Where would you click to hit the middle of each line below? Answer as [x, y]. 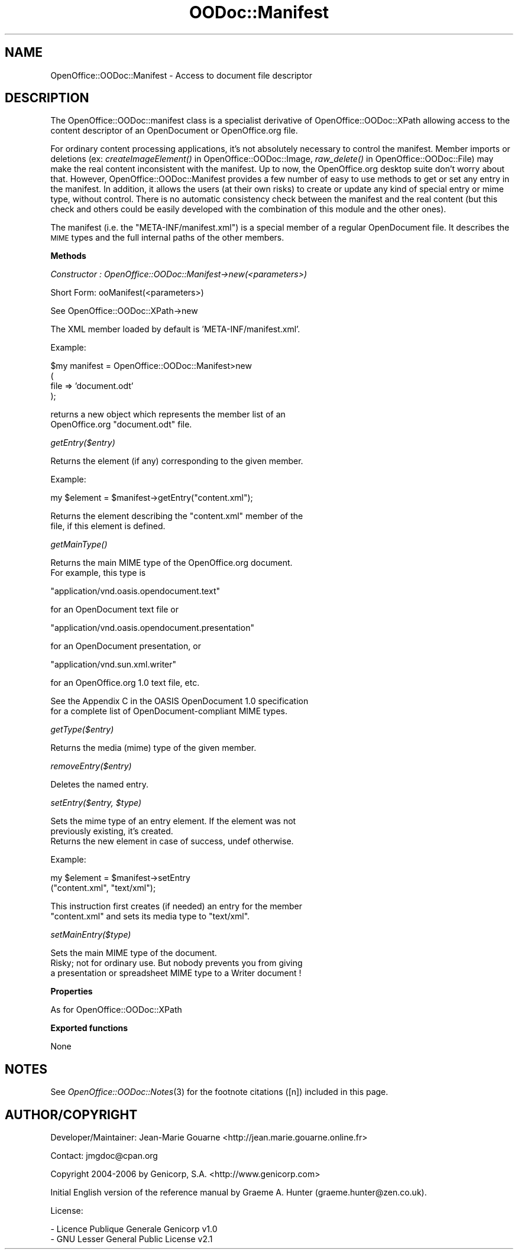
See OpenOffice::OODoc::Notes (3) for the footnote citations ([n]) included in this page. [219, 1092]
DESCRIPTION [47, 98]
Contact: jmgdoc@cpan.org [104, 1156]
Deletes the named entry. [99, 785]
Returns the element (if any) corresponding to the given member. [177, 461]
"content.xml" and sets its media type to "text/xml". [150, 916]
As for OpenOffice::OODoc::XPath [116, 1010]
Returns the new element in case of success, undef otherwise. [172, 841]
